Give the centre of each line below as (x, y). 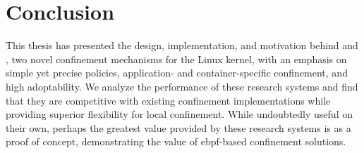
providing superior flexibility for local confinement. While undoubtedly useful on (179, 114)
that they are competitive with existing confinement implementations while (168, 100)
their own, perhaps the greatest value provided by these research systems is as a (178, 127)
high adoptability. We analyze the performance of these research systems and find (182, 86)
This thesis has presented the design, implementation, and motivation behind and (182, 45)
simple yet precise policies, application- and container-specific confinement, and (177, 73)
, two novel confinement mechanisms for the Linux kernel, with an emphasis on (176, 59)
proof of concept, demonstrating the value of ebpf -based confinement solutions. (176, 141)
